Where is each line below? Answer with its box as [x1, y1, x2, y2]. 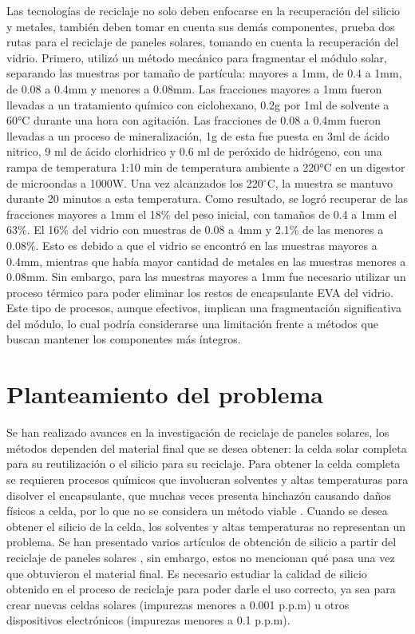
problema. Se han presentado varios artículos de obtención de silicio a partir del [6, 533, 397, 550]
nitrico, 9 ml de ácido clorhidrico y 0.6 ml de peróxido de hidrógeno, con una [6, 143, 382, 160]
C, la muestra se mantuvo [267, 174, 393, 191]
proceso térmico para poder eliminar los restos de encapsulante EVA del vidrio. [6, 283, 394, 300]
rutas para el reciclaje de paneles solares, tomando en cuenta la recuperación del [6, 34, 399, 50]
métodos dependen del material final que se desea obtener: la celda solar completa [6, 439, 407, 456]
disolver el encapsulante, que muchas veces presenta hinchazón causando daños [6, 486, 392, 503]
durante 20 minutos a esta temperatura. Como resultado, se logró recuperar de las [6, 190, 409, 207]
